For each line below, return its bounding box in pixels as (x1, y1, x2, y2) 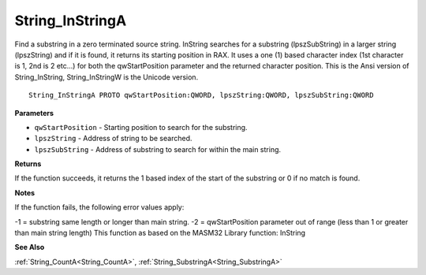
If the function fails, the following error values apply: (14, 203, 185, 212)
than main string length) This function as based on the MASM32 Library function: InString (14, 229, 306, 238)
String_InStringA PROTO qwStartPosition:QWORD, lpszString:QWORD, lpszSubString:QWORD (28, 91, 374, 100)
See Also (14, 243, 45, 252)
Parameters (14, 108, 54, 117)
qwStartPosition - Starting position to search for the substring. (34, 122, 248, 132)
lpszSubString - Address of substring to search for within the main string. (34, 144, 282, 154)
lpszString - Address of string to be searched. (34, 134, 192, 143)
